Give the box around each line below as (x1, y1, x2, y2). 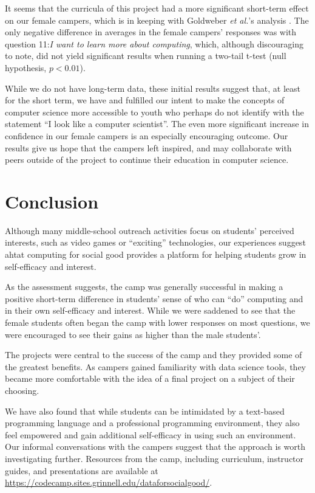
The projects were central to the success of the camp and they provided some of (5, 348, 302, 361)
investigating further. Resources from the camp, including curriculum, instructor (5, 452, 304, 464)
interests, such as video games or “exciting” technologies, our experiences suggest (5, 236, 306, 249)
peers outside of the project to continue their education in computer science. (5, 153, 289, 166)
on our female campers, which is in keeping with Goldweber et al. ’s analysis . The (5, 13, 309, 26)
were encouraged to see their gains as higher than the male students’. (5, 328, 261, 340)
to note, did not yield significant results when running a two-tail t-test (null (5, 49, 286, 62)
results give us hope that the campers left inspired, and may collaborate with (5, 141, 292, 154)
